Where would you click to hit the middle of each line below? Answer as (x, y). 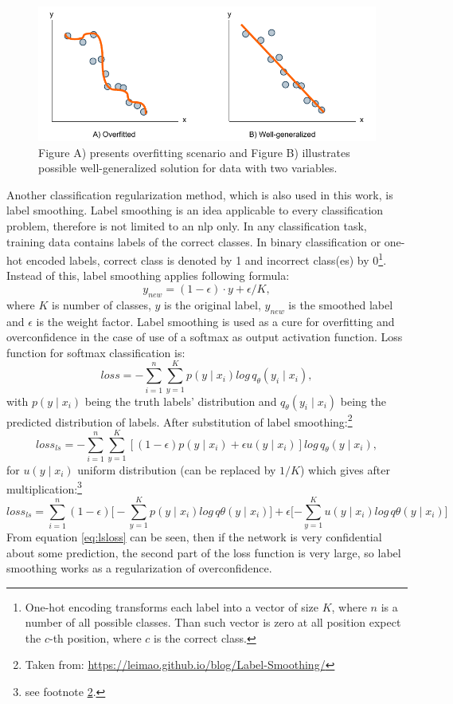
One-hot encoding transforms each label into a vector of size (172, 606)
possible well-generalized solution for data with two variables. (188, 168)
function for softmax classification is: (96, 352)
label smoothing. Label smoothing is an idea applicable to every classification (195, 210)
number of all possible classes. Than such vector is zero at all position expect (213, 622)
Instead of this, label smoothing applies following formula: (148, 275)
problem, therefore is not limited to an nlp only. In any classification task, (187, 226)
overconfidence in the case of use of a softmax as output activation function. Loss (205, 337)
